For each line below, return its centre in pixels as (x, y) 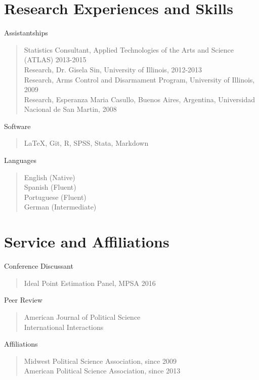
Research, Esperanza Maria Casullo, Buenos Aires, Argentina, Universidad (140, 99)
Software (17, 126)
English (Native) (50, 177)
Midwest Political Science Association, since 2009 (100, 361)
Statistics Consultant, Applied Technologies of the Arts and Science (129, 49)
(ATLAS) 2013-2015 (55, 59)
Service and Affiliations (87, 242)
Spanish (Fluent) (50, 187)
